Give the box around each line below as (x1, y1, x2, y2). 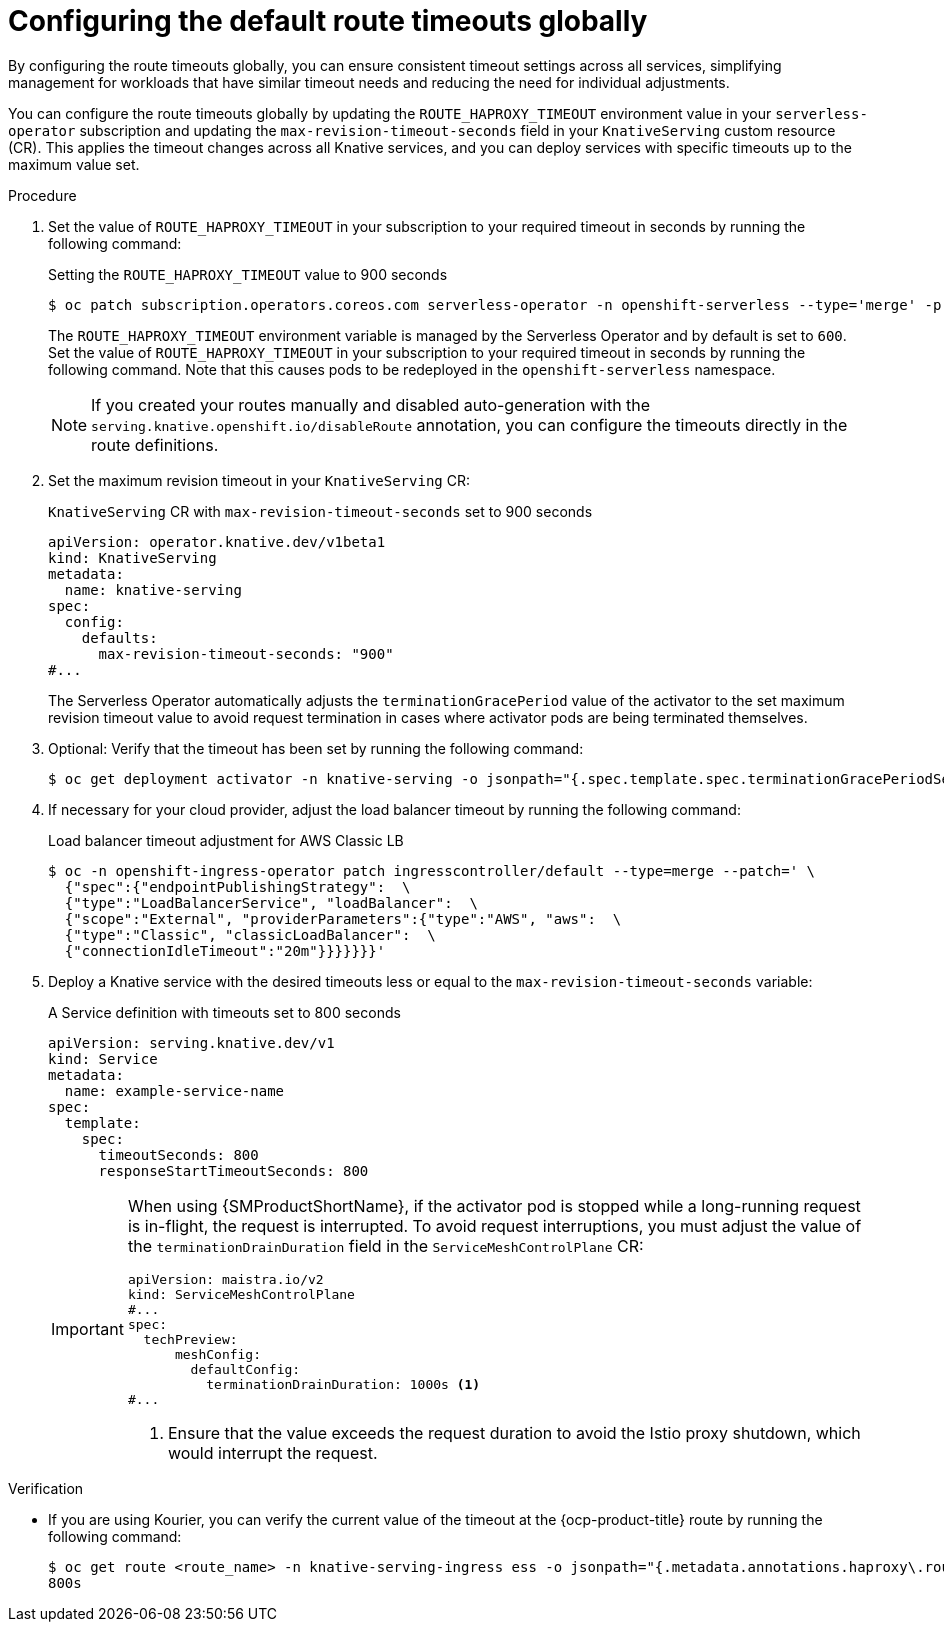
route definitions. (91, 434, 219, 455)
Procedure (8, 186, 77, 204)
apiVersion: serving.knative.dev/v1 (48, 1034, 335, 1051)
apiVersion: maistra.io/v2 (127, 1271, 324, 1287)
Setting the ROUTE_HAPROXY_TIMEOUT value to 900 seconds (48, 265, 448, 283)
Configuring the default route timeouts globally (8, 4, 648, 38)
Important (51, 1319, 124, 1340)
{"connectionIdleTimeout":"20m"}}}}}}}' (64, 942, 386, 959)
